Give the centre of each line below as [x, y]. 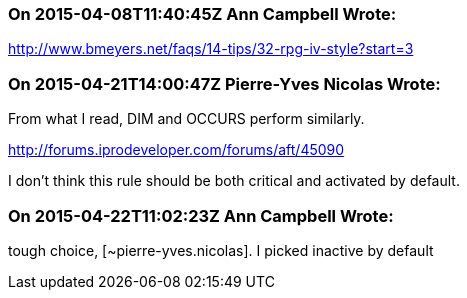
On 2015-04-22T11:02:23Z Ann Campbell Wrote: [201, 215]
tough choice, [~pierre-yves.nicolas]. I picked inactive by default [221, 250]
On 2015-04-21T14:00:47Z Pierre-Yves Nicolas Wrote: [224, 83]
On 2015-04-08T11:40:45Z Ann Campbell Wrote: [202, 14]
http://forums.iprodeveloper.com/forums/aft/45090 [176, 150]
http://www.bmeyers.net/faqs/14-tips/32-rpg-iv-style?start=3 [211, 49]
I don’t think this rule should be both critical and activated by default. [234, 181]
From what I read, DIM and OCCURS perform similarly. [186, 119]
